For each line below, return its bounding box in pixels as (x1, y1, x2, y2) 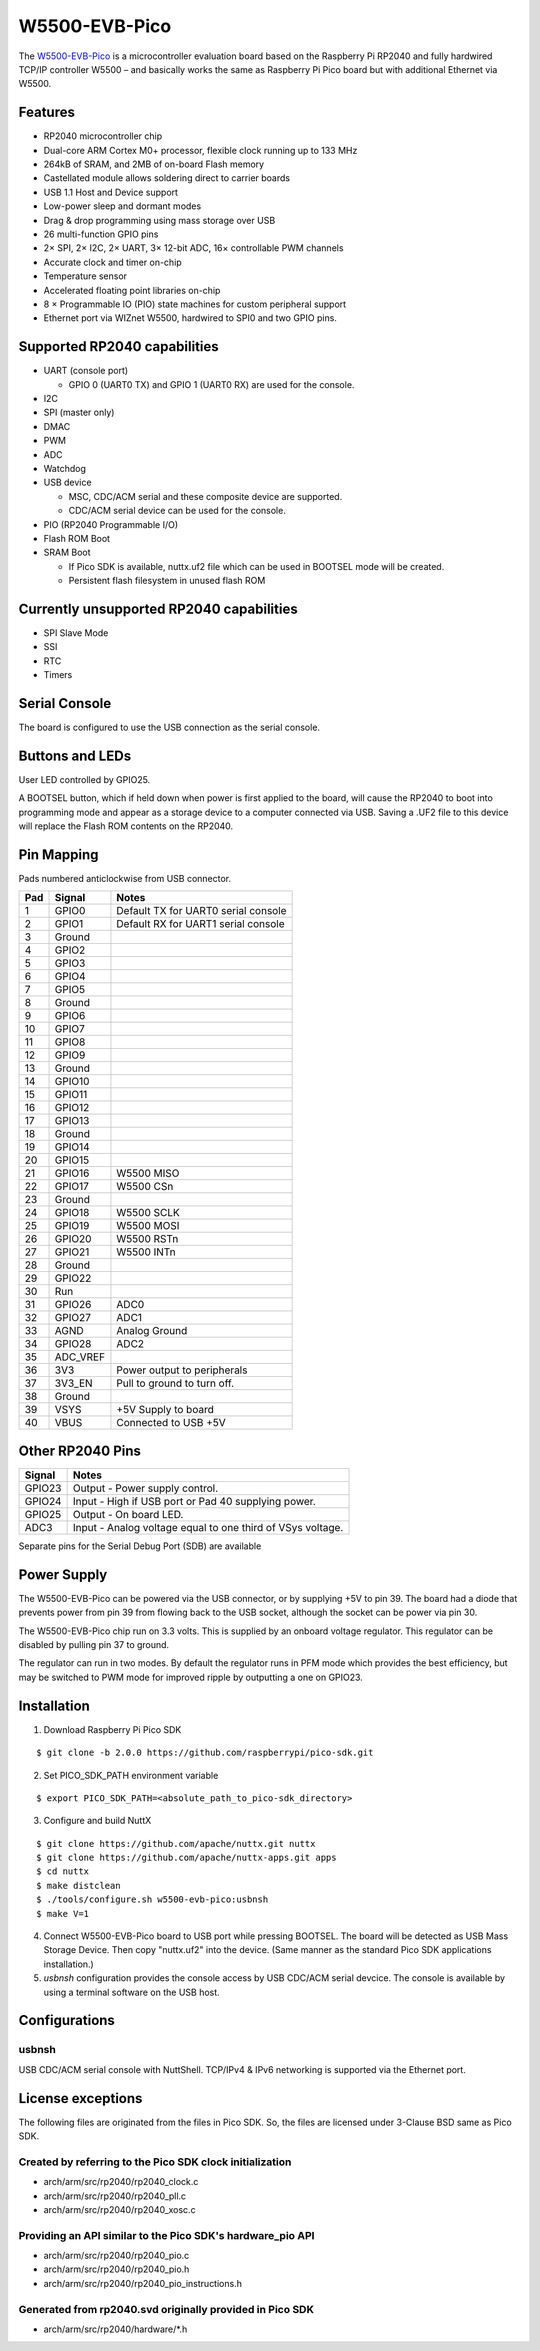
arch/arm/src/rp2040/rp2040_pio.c (43, 2250, 190, 2262)
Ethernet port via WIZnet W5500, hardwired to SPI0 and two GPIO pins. (43, 312, 337, 324)
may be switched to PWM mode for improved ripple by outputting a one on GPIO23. (18, 1671, 364, 1683)
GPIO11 (54, 1088, 88, 1102)
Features (18, 104, 75, 121)
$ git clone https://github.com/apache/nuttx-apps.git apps (36, 1852, 337, 1864)
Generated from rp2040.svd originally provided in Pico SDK (18, 2302, 315, 2316)
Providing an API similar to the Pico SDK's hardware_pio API (18, 2228, 315, 2242)
